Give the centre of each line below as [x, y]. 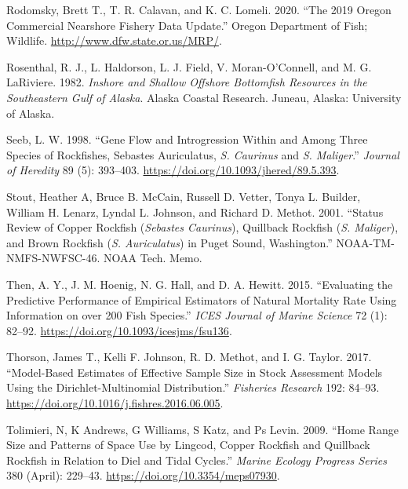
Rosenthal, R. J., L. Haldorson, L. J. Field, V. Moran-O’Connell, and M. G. [189, 66]
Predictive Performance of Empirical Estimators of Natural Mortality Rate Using [202, 299]
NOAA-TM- [365, 242]
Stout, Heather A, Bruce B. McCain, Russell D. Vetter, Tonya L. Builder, [184, 196]
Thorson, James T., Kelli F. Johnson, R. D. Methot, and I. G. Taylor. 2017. [189, 357]
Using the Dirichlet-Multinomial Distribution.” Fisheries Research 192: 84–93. [193, 387]
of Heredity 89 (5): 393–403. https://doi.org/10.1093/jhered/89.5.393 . [173, 170]
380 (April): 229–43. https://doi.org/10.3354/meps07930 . [143, 475]
